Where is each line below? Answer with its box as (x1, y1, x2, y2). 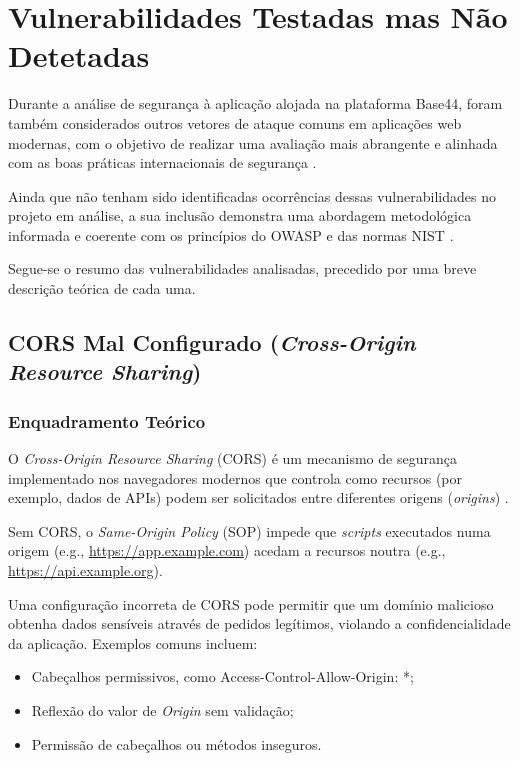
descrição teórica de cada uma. (8, 278, 196, 299)
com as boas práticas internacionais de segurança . (8, 152, 317, 173)
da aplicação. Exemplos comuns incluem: (8, 632, 258, 653)
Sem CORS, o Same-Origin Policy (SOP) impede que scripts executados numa (8, 520, 491, 541)
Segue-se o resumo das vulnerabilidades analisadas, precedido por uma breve (8, 258, 477, 279)
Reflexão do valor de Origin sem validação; (31, 699, 294, 720)
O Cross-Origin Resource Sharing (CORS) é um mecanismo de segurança (8, 448, 457, 469)
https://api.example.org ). (8, 560, 163, 581)
